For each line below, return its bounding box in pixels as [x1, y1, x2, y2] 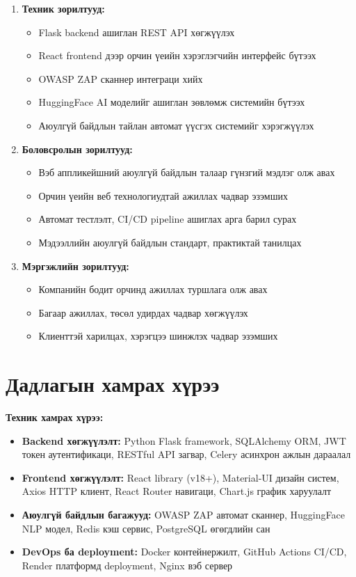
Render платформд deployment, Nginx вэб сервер [22, 558, 233, 572]
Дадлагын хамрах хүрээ [6, 370, 220, 398]
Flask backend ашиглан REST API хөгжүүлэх [38, 24, 235, 39]
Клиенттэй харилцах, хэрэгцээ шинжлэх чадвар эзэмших [38, 329, 278, 343]
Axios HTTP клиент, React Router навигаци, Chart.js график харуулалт [22, 484, 332, 498]
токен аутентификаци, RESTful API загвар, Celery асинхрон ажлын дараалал [22, 447, 351, 461]
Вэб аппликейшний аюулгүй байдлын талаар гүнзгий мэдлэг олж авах [38, 165, 335, 180]
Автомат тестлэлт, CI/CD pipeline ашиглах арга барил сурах [38, 212, 297, 226]
